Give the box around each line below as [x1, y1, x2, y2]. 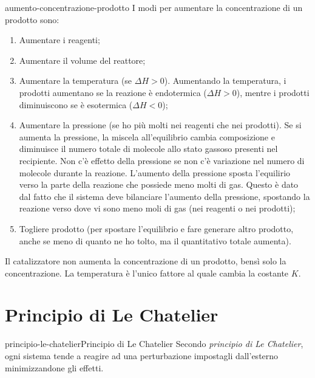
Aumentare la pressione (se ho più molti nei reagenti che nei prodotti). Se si [19, 119, 302, 131]
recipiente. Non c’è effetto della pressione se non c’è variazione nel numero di [19, 154, 305, 167]
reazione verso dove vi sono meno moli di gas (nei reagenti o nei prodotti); [19, 202, 296, 215]
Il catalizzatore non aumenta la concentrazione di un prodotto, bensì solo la [5, 255, 286, 267]
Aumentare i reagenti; [19, 33, 100, 46]
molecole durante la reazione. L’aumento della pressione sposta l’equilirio [19, 166, 291, 179]
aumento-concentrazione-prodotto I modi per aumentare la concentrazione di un [5, 1, 303, 13]
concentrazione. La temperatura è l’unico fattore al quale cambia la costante [5, 266, 289, 279]
